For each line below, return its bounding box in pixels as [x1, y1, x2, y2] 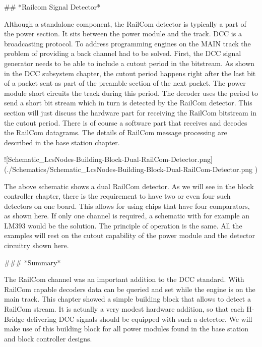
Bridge [4, 313, 25, 324]
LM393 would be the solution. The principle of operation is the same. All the [4, 220, 242, 230]
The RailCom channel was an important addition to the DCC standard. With [4, 274, 244, 284]
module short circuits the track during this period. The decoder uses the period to [4, 87, 258, 98]
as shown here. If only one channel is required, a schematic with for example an [4, 210, 249, 221]
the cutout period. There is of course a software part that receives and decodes [4, 117, 247, 128]
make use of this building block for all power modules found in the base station [4, 323, 249, 334]
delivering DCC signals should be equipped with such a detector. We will [26, 313, 252, 324]
